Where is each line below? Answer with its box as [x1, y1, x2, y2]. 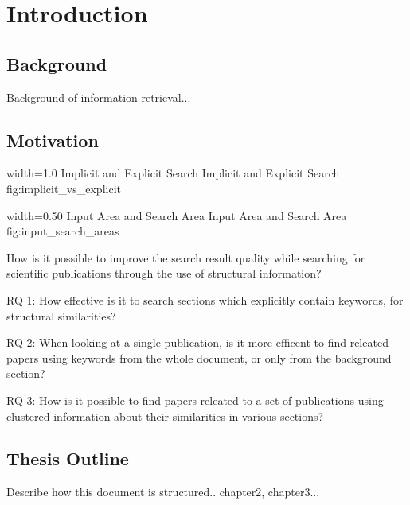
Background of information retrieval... [6, 88, 191, 105]
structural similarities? [6, 307, 116, 324]
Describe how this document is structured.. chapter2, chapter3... [6, 484, 320, 500]
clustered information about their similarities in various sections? [6, 407, 324, 424]
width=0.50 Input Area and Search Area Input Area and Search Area [6, 207, 347, 223]
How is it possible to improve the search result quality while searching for [6, 249, 365, 266]
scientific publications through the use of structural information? [6, 265, 322, 282]
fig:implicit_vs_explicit [6, 180, 121, 196]
